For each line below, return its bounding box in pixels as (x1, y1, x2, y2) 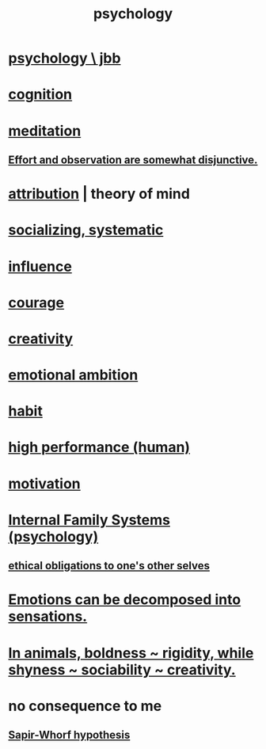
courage (8, 294, 65, 311)
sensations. (8, 607, 88, 625)
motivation (8, 474, 81, 492)
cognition (8, 86, 73, 104)
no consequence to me (8, 697, 162, 715)
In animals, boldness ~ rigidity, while (8, 644, 254, 662)
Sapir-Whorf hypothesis (8, 728, 131, 742)
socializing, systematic (8, 221, 164, 239)
